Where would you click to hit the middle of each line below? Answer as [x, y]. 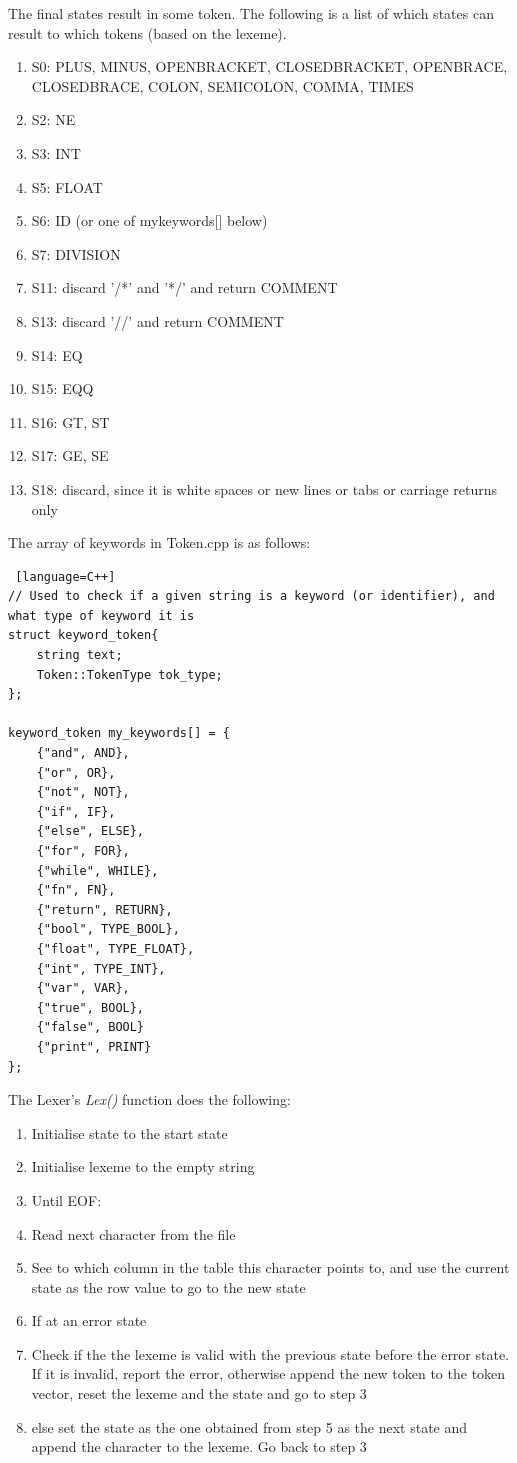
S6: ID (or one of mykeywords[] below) [149, 220]
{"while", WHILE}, [97, 870]
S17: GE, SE [70, 455]
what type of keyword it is [101, 615]
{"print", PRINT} [94, 1046]
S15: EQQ [62, 388]
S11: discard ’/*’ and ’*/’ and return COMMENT [184, 287]
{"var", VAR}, [83, 988]
